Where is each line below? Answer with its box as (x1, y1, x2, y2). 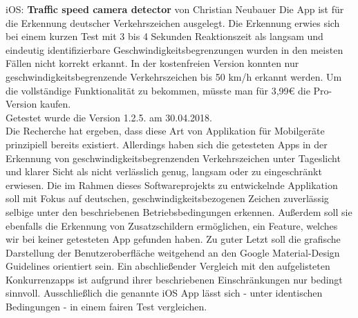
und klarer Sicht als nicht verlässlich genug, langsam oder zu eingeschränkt (6, 164, 322, 179)
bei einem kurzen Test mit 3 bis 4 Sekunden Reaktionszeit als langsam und (6, 29, 323, 43)
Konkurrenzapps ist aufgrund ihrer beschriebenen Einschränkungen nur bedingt (6, 272, 343, 286)
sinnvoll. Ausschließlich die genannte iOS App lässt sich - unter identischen (6, 286, 323, 300)
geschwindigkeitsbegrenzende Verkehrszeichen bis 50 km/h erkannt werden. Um (6, 69, 342, 83)
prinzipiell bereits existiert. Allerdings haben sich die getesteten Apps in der (6, 137, 328, 151)
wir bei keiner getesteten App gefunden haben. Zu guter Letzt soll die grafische (6, 232, 341, 246)
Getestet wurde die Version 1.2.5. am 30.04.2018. (6, 110, 212, 124)
